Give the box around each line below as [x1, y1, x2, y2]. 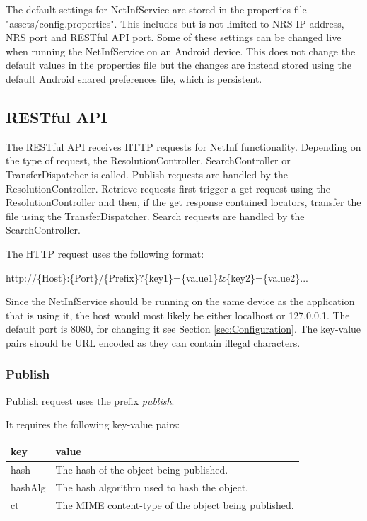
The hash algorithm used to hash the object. [55, 480, 248, 495]
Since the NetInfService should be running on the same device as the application [6, 294, 355, 309]
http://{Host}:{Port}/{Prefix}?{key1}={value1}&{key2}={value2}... [6, 270, 308, 285]
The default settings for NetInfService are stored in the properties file [6, 2, 307, 16]
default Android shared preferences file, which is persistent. [6, 71, 262, 86]
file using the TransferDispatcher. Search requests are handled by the [6, 208, 305, 223]
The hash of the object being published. [55, 462, 228, 477]
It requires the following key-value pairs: [6, 417, 180, 432]
